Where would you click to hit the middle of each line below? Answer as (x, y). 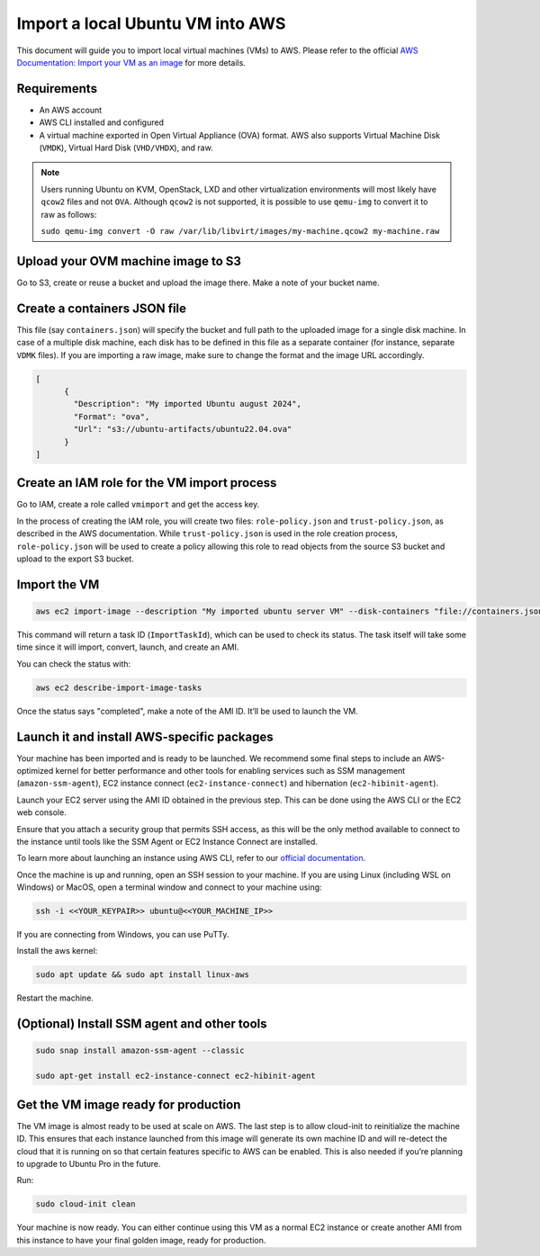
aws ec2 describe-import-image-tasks (119, 687)
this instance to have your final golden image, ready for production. (141, 1240)
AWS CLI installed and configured (101, 122)
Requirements (57, 89)
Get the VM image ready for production (129, 1104)
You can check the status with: (74, 664)
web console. (41, 812)
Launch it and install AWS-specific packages (145, 736)
